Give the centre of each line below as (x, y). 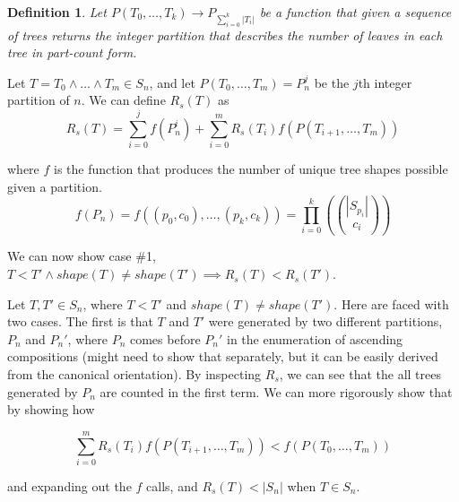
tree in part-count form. (72, 52)
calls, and (172, 485)
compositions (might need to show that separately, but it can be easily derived (223, 356)
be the (332, 82)
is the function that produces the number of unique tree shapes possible (251, 169)
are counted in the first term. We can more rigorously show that (276, 391)
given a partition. (55, 186)
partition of (39, 100)
